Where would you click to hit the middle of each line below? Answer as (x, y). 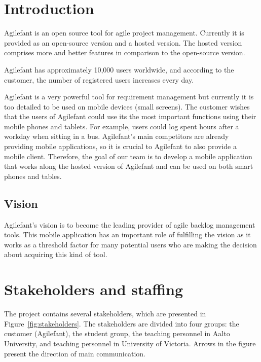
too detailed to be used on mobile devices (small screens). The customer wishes (127, 106)
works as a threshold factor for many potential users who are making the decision (130, 244)
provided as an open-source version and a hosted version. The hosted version (123, 42)
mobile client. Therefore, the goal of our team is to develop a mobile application (128, 156)
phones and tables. (33, 176)
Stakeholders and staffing (94, 289)
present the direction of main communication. (75, 353)
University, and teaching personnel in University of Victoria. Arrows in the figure (130, 343)
